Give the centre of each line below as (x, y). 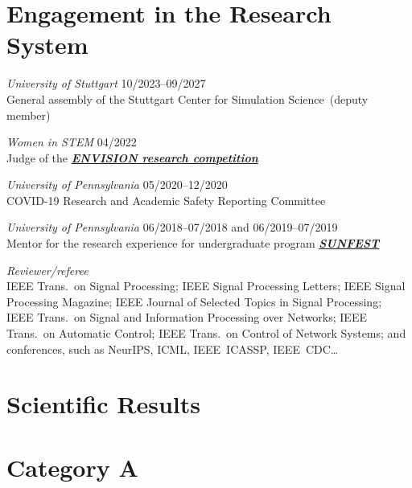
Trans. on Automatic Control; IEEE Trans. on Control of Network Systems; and (206, 333)
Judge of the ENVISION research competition (132, 157)
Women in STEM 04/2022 (72, 142)
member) (29, 115)
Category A (72, 467)
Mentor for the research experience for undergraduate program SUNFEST (193, 243)
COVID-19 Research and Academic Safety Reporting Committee (166, 200)
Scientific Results (103, 404)
